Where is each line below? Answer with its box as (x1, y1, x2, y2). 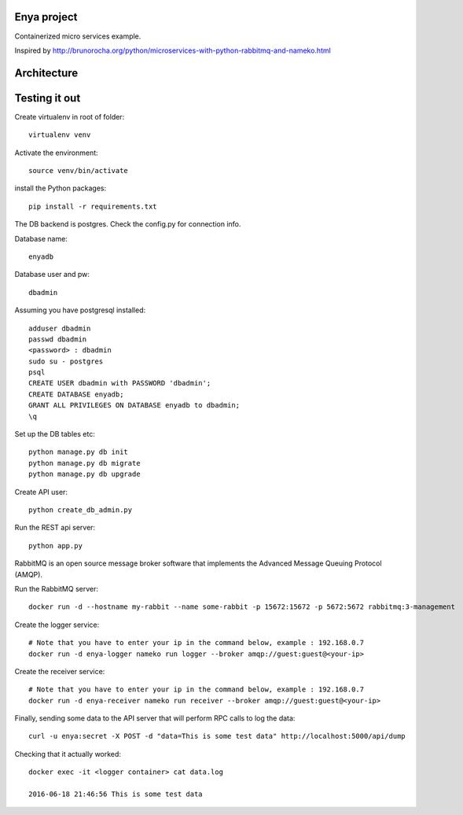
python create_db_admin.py (28, 505, 133, 514)
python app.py (28, 541, 83, 550)
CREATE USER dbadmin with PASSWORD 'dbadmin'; (28, 378, 211, 388)
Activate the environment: (14, 148, 98, 157)
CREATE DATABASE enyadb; (28, 389, 124, 399)
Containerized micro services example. (14, 31, 141, 41)
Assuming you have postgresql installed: (14, 305, 145, 315)
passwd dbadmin (28, 334, 87, 344)
